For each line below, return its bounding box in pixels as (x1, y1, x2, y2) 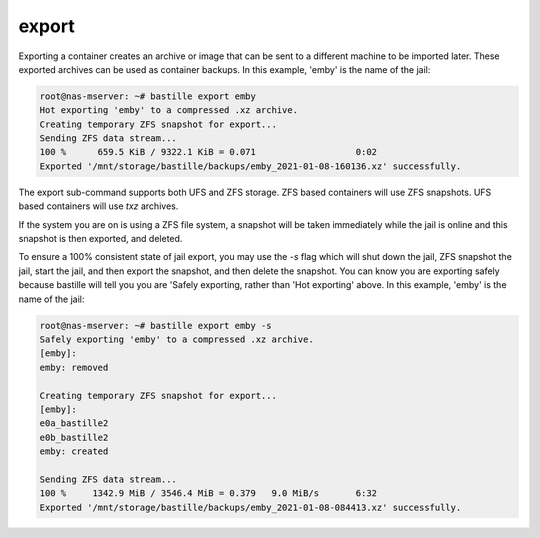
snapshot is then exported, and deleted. (18, 233, 183, 245)
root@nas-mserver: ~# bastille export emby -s (39, 320, 272, 331)
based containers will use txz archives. (18, 200, 179, 212)
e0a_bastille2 (39, 418, 109, 429)
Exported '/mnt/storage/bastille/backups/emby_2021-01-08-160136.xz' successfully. (39, 160, 462, 172)
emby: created (39, 446, 109, 457)
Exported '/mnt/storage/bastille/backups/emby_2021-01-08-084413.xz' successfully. (39, 501, 462, 513)
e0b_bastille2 (39, 431, 109, 443)
